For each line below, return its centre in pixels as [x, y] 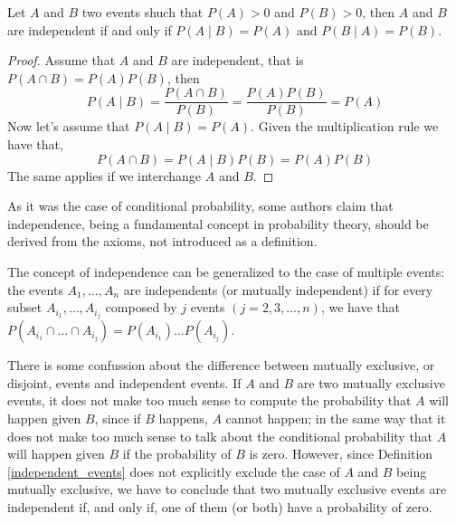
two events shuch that [142, 12]
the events [35, 289]
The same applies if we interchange [104, 175]
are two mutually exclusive [371, 382]
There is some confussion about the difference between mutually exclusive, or [221, 365]
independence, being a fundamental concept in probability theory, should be [218, 223]
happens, [183, 418]
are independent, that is [237, 60]
